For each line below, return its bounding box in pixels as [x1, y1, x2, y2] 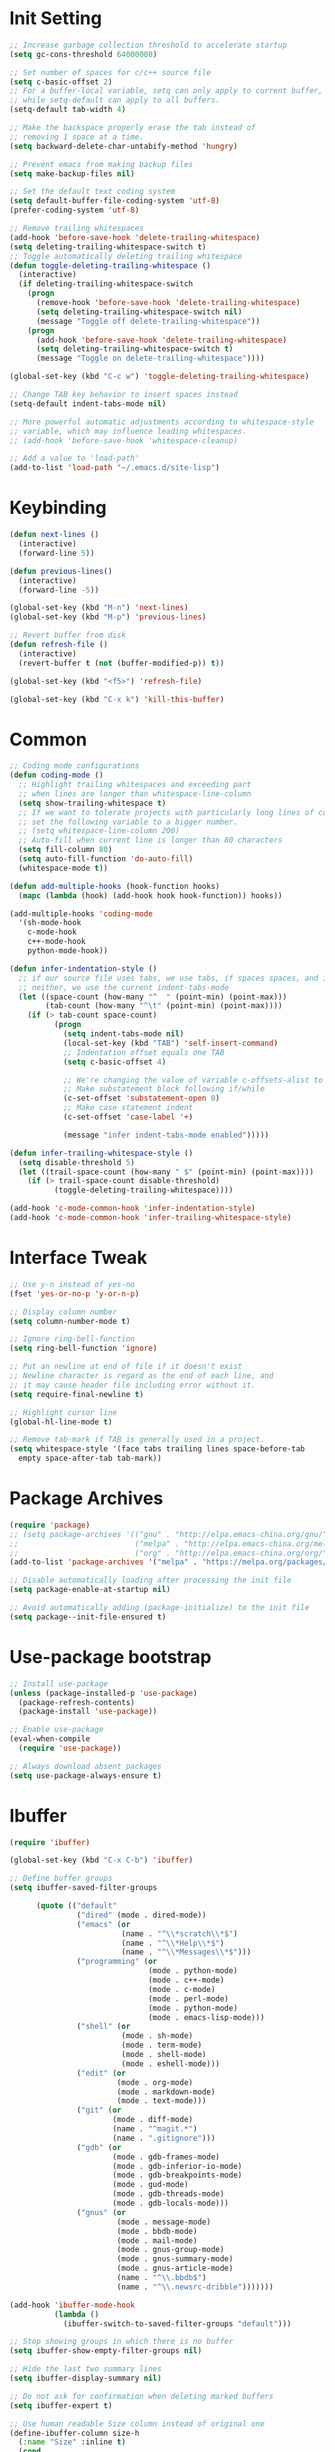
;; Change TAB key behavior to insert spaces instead [9, 390, 239, 400]
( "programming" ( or [76, 1957, 158, 1967]
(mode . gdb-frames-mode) [112, 2152, 221, 2162]
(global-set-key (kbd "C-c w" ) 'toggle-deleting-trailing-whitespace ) [9, 372, 310, 382]
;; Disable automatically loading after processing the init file [9, 1575, 292, 1586]
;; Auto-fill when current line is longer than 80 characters [18, 835, 283, 846]
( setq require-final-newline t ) [9, 1389, 144, 1399]
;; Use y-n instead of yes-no [9, 1279, 136, 1289]
